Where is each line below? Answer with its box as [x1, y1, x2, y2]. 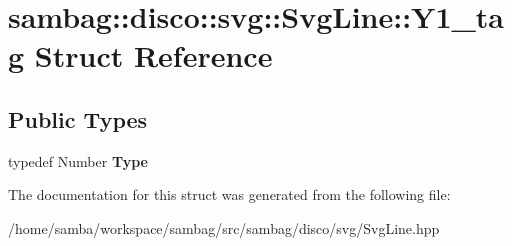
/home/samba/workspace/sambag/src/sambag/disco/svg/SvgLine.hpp [8, 217, 440, 238]
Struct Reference [34, 35, 273, 76]
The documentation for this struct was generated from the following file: [8, 184, 451, 205]
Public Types [8, 103, 148, 134]
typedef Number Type [8, 150, 148, 171]
